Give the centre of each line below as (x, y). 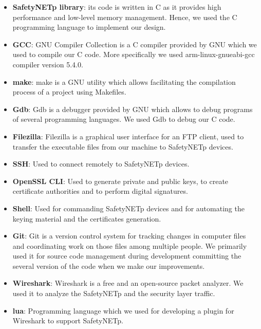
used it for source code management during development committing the (127, 256)
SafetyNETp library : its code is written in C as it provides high (117, 7)
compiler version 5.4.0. (48, 64)
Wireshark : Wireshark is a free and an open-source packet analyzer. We (128, 283)
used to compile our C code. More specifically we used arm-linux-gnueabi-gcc (134, 54)
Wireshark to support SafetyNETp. (68, 321)
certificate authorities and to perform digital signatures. (100, 191)
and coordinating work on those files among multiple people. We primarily (130, 245)
